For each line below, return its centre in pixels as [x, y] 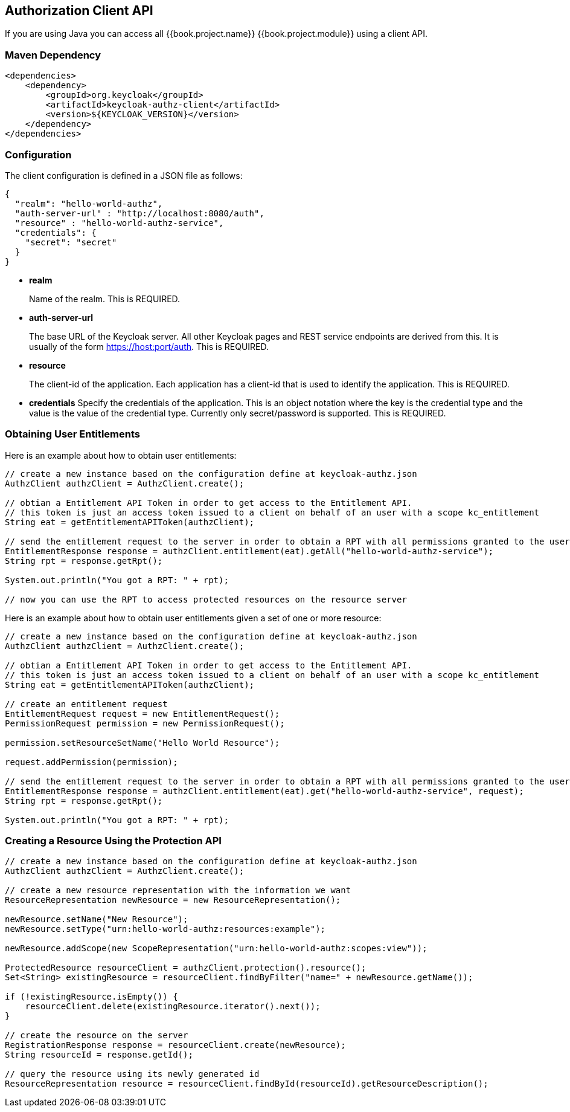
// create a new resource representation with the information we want [178, 891]
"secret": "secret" [71, 242]
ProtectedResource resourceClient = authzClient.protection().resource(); [186, 968]
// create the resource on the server [97, 1036]
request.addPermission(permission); [91, 762]
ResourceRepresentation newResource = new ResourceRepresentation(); [173, 900]
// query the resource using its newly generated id [132, 1074]
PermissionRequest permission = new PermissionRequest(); [145, 723]
